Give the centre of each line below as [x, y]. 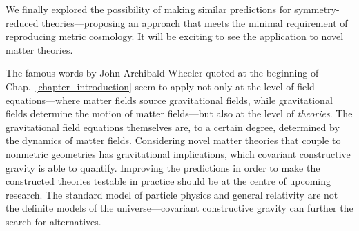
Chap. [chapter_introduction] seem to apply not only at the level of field [160, 86]
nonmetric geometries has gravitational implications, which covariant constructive [178, 153]
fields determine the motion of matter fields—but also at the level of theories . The [179, 113]
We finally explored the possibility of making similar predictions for [148, 9]
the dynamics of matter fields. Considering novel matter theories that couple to [173, 140]
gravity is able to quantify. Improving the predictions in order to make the [163, 167]
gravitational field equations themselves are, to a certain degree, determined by [173, 127]
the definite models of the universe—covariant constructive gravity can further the [179, 208]
